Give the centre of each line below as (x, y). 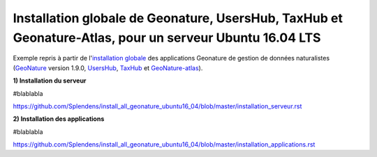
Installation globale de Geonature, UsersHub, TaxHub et (178, 18)
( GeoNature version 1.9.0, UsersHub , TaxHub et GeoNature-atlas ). (108, 68)
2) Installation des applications (59, 119)
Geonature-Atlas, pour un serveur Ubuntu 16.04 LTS (167, 38)
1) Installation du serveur (50, 81)
